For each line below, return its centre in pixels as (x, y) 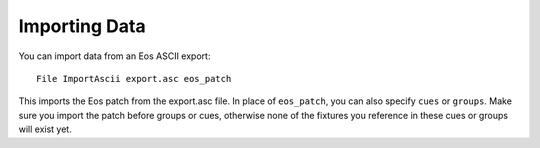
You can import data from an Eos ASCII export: (114, 56)
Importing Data (82, 26)
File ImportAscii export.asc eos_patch (134, 78)
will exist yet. (45, 129)
